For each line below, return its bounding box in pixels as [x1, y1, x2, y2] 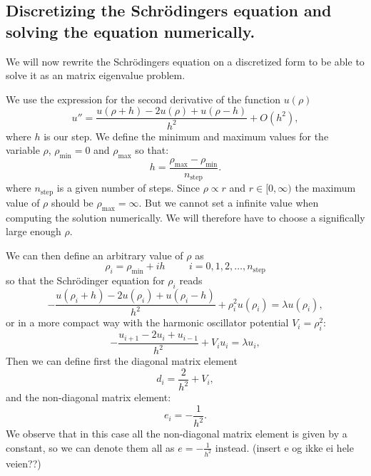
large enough [6, 224, 61, 239]
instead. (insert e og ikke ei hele [215, 440, 354, 455]
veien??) [6, 455, 41, 470]
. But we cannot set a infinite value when [138, 195, 319, 209]
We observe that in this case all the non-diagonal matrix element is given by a [6, 426, 347, 441]
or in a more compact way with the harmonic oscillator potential [6, 315, 289, 330]
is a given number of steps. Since [56, 180, 200, 195]
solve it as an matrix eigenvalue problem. [6, 68, 185, 83]
